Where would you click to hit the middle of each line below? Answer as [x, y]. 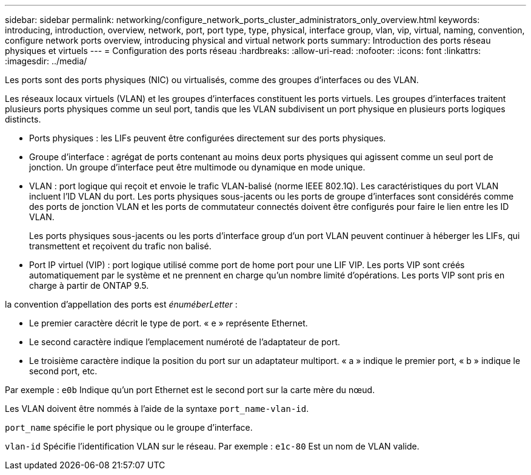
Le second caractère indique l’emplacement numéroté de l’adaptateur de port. [185, 342]
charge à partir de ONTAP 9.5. [89, 285]
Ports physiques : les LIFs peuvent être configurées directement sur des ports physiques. [208, 138]
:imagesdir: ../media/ [46, 61]
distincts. [23, 119]
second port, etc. [63, 371]
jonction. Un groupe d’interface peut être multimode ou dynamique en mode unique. [197, 167]
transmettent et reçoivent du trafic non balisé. [120, 246]
